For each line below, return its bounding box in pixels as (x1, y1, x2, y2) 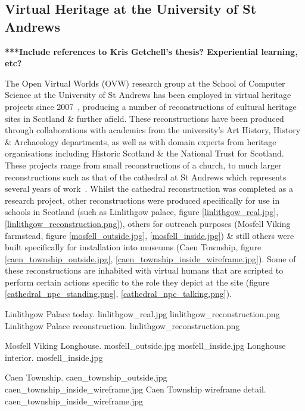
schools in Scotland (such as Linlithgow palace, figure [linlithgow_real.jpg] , (5, 205, 279, 218)
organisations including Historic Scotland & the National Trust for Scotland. (5, 147, 284, 160)
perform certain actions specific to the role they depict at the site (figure (5, 275, 270, 288)
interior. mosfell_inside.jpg (5, 351, 103, 363)
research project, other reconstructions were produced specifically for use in (5, 194, 280, 206)
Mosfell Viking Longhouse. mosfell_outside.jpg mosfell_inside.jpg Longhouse (5, 339, 286, 352)
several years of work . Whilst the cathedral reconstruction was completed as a (5, 182, 294, 195)
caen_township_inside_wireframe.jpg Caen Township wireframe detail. (5, 383, 266, 395)
